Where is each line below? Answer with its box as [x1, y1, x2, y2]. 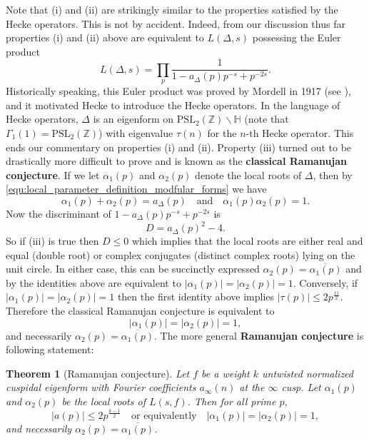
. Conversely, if [293, 275, 358, 290]
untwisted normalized [262, 365, 353, 380]
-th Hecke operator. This [246, 126, 354, 141]
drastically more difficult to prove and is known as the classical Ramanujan [6, 153, 348, 168]
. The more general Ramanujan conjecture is [154, 328, 364, 343]
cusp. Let [281, 380, 321, 395]
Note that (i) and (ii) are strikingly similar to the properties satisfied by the [6, 2, 338, 16]
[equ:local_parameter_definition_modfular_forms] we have [6, 181, 267, 196]
